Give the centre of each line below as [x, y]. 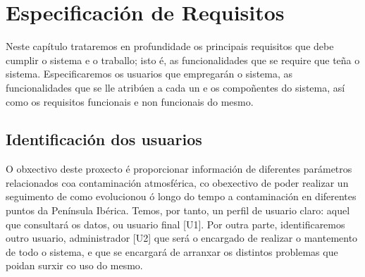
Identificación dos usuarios [104, 139]
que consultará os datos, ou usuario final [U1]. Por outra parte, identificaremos [175, 224]
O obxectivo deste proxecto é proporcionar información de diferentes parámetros [179, 169]
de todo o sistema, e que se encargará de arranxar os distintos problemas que [172, 251]
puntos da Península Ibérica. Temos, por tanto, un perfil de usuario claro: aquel [178, 210]
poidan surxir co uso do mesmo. [74, 265]
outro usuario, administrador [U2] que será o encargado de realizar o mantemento [182, 238]
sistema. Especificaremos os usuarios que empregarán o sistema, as [149, 74]
